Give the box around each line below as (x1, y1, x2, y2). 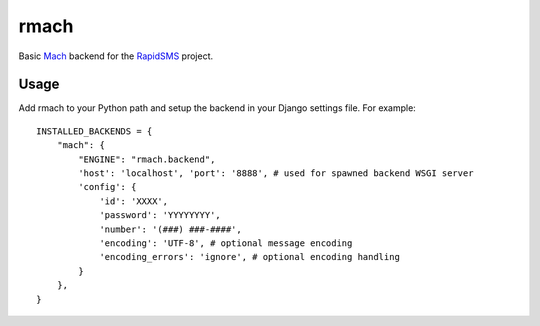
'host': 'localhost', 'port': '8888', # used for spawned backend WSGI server (78, 168, 474, 179)
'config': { (78, 181, 137, 193)
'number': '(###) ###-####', (99, 223, 242, 235)
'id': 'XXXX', (99, 195, 169, 207)
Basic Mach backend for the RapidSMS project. (18, 50, 214, 62)
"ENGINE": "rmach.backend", (78, 153, 216, 165)
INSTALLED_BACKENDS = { (36, 125, 153, 137)
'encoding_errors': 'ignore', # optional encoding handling (99, 251, 400, 263)
